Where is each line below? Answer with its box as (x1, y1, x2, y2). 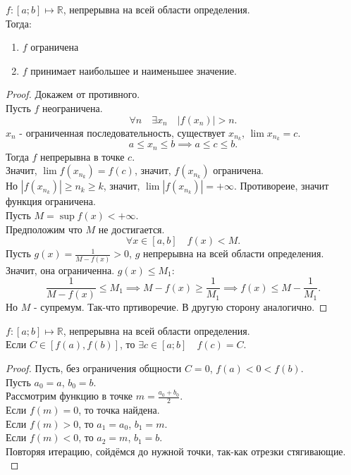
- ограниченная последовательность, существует (19, 125, 226, 140)
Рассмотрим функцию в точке (6, 388, 133, 403)
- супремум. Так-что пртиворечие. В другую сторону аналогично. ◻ (34, 300, 328, 314)
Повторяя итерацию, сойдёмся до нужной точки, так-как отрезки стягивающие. (6, 443, 346, 458)
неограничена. (42, 100, 103, 115)
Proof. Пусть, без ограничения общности (6, 361, 182, 375)
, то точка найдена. (78, 402, 160, 417)
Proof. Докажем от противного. (6, 87, 140, 101)
